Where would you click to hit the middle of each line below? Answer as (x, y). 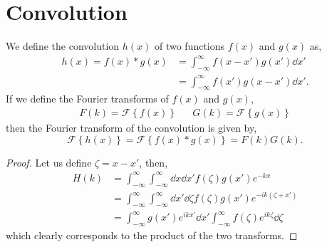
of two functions (190, 46)
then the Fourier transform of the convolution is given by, (131, 127)
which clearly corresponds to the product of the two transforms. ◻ (152, 235)
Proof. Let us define (49, 162)
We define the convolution (63, 46)
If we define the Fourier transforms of (87, 99)
